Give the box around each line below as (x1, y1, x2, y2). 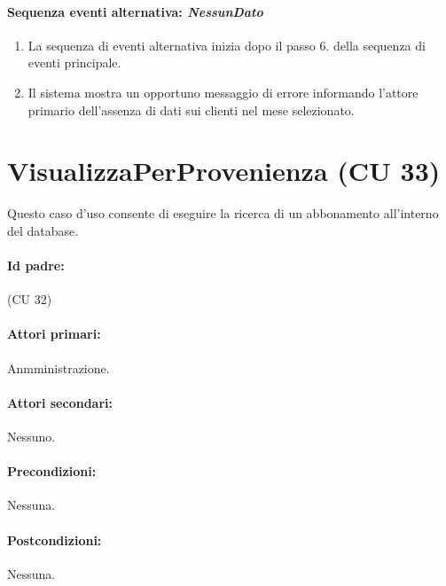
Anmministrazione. (7, 358, 110, 377)
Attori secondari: (7, 393, 113, 411)
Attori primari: (7, 324, 101, 343)
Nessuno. (7, 427, 56, 446)
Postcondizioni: (7, 530, 102, 549)
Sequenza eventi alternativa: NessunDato (7, 2, 263, 20)
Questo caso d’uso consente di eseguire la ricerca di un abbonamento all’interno (7, 204, 439, 223)
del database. (7, 221, 79, 239)
